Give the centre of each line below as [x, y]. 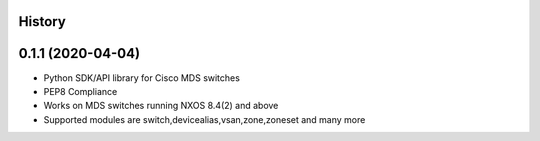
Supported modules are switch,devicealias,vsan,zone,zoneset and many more [204, 119]
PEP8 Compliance [80, 91]
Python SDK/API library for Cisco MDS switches [141, 77]
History [42, 21]
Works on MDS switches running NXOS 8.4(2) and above [161, 106]
